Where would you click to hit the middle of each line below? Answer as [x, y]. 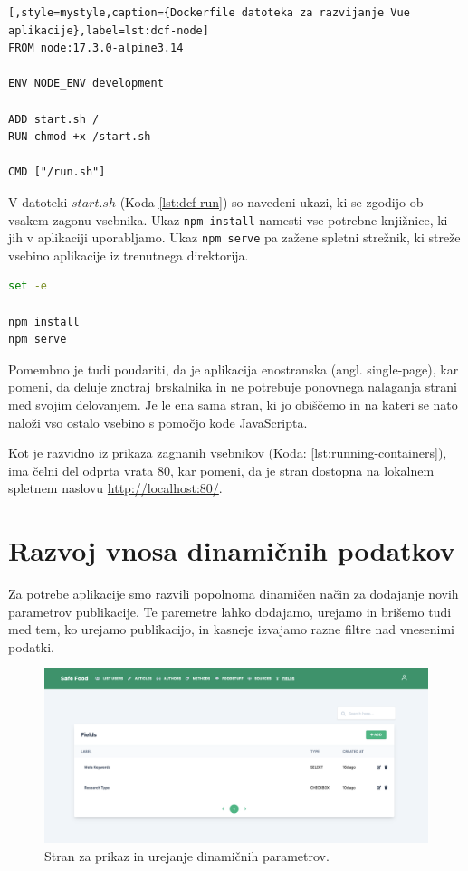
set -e [28, 286]
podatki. [31, 646]
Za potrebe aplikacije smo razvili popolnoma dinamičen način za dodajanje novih [234, 594]
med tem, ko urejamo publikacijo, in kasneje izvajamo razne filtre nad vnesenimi [231, 629]
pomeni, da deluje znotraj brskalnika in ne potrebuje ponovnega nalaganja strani [233, 387]
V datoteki [38, 201]
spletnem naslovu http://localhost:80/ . [115, 488]
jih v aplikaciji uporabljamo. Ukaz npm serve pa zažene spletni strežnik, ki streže [234, 237]
